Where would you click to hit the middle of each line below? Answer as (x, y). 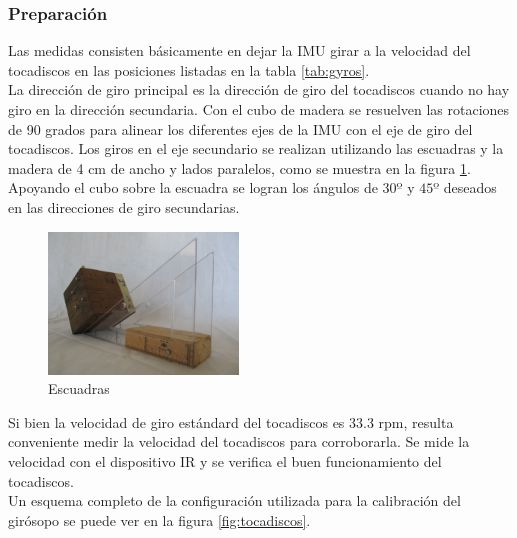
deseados (470, 187)
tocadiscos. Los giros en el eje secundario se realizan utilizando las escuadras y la (256, 148)
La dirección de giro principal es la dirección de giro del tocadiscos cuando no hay (259, 89)
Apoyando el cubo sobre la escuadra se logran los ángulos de (193, 187)
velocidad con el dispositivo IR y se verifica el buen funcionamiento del (225, 461)
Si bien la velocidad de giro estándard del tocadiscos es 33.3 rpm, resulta (231, 421)
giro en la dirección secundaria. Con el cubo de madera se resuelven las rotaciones (259, 109)
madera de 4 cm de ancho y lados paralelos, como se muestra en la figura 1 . (239, 167)
